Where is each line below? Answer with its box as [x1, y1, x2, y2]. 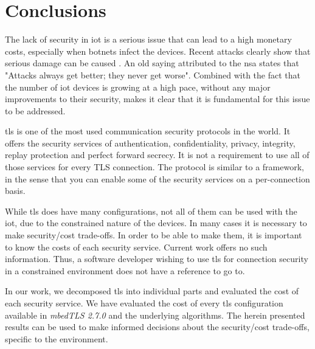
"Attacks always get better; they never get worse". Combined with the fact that [5, 68, 300, 81]
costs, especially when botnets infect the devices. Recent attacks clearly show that [5, 44, 311, 57]
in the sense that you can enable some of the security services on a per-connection [5, 172, 310, 185]
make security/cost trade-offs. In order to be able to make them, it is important [5, 229, 302, 241]
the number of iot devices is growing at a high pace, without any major [5, 80, 271, 93]
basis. [5, 184, 26, 197]
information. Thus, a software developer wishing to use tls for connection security [5, 252, 308, 265]
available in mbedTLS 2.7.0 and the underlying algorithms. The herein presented [5, 308, 305, 321]
